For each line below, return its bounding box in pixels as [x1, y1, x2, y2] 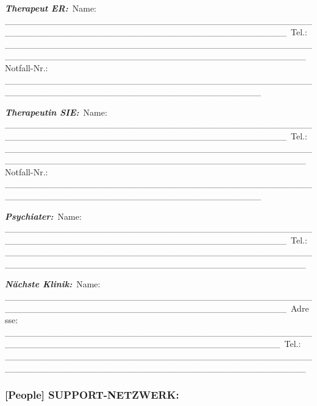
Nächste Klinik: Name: [5, 278, 101, 290]
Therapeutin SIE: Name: [5, 105, 107, 118]
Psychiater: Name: [5, 209, 82, 222]
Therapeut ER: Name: [5, 2, 97, 14]
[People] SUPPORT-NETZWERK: [5, 387, 179, 402]
